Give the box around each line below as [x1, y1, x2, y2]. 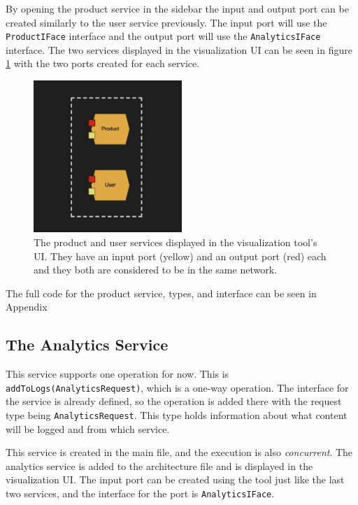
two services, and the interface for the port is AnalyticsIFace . [6, 485, 275, 500]
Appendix [6, 299, 48, 314]
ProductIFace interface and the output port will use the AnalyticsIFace [6, 29, 321, 43]
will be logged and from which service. [6, 421, 170, 436]
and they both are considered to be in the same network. [34, 262, 277, 277]
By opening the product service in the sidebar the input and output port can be [6, 1, 349, 15]
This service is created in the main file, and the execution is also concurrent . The [6, 445, 353, 460]
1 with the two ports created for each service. [6, 56, 200, 71]
